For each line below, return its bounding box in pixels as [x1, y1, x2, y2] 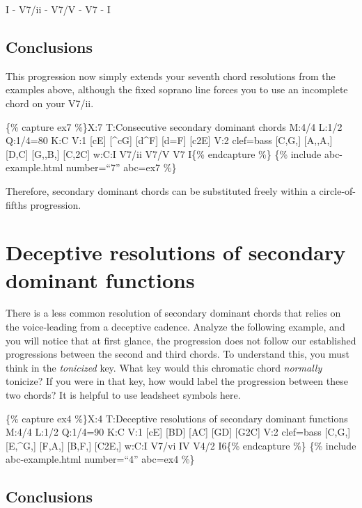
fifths [6, 197, 27, 212]
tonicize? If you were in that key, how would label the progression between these [6, 374, 348, 388]
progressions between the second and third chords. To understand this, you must [6, 347, 349, 361]
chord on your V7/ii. [6, 95, 94, 110]
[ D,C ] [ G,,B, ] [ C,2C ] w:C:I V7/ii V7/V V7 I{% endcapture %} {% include [6, 146, 322, 161]
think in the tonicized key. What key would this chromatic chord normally [6, 360, 322, 374]
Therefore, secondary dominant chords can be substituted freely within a [6, 183, 316, 198]
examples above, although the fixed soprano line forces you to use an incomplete [6, 82, 348, 97]
